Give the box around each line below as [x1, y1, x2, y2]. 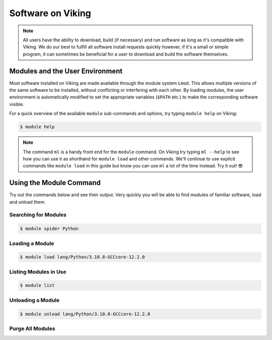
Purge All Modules [9, 325, 55, 332]
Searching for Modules [9, 211, 66, 218]
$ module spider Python [20, 226, 79, 232]
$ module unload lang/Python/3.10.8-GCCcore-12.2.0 [20, 311, 151, 317]
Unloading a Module [9, 297, 60, 304]
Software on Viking [9, 8, 92, 19]
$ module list [20, 282, 55, 289]
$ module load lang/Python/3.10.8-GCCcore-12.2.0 [20, 254, 145, 260]
